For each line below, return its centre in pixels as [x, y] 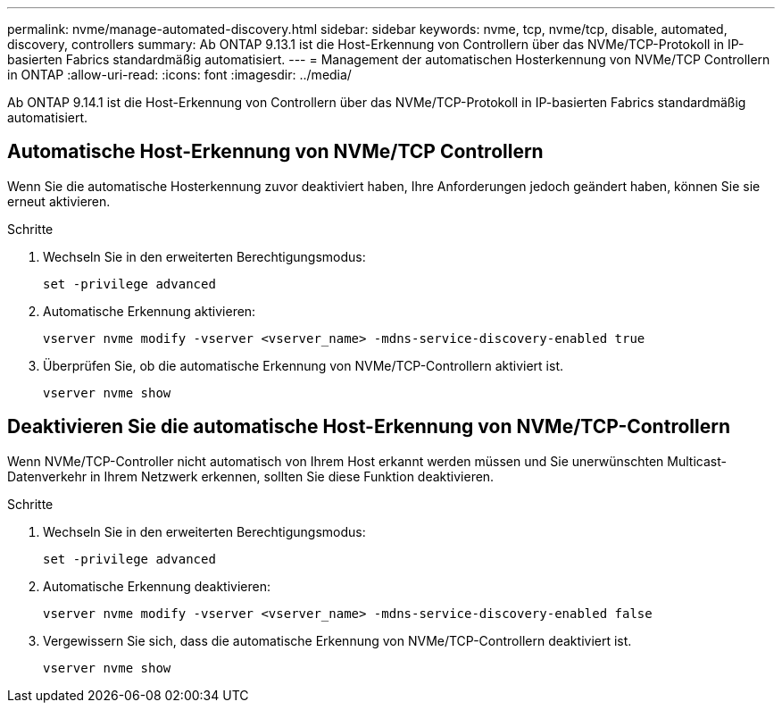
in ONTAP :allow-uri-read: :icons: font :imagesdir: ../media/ [179, 75]
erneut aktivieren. [59, 201]
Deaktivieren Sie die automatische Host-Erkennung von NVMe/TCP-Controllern [369, 427]
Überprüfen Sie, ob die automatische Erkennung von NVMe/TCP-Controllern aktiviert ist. [304, 365]
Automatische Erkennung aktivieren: [150, 311]
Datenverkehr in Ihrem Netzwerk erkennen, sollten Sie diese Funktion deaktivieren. [251, 476]
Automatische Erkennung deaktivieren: [157, 586]
